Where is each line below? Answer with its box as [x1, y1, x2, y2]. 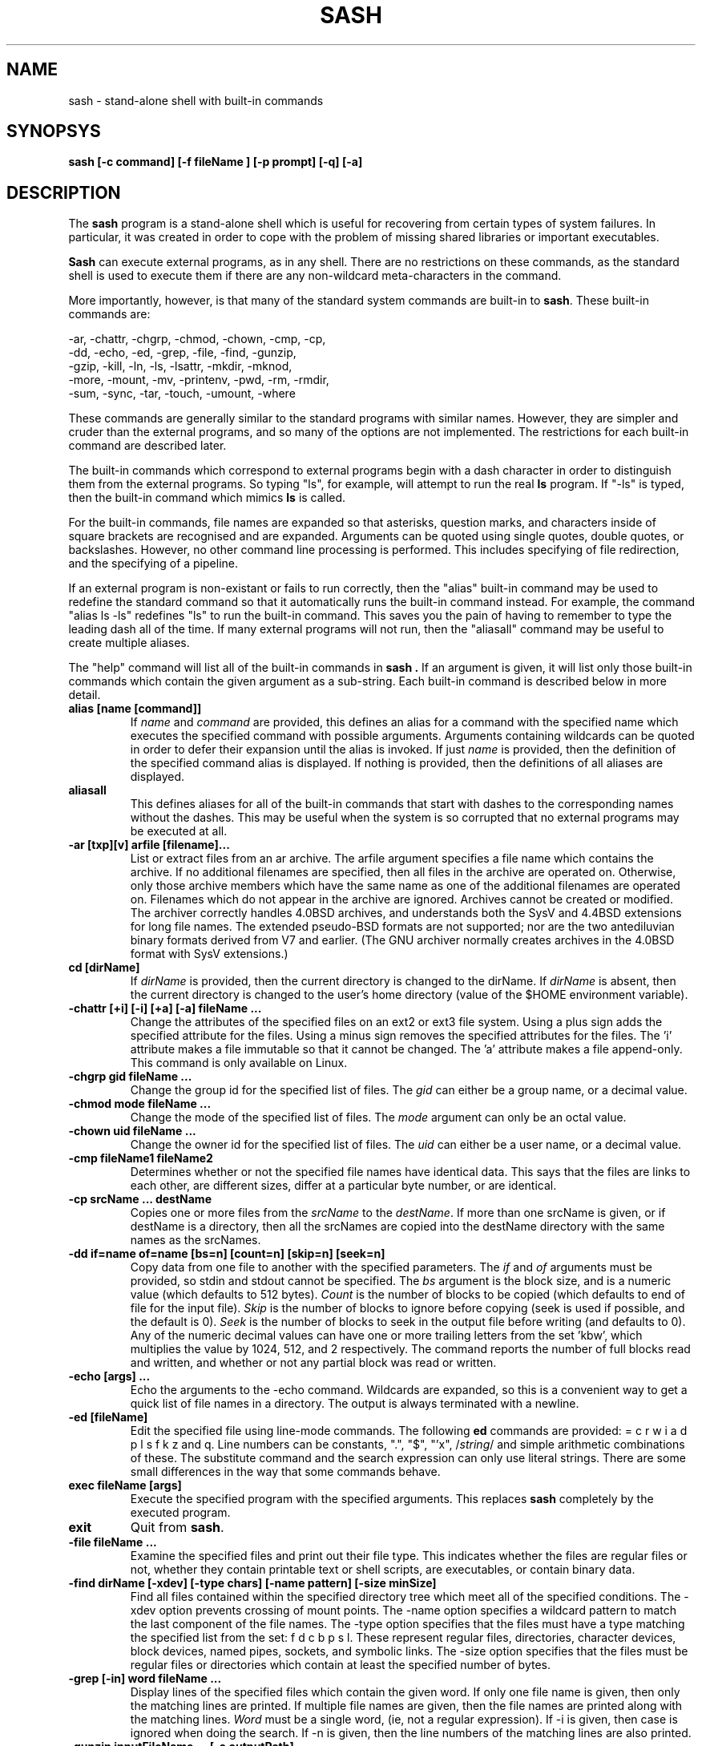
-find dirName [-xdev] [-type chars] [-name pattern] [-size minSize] [68, 1576, 437, 1590]
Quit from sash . [130, 1519, 224, 1536]
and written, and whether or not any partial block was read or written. [130, 1356, 497, 1370]
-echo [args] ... [68, 1369, 151, 1384]
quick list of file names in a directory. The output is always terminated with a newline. [130, 1396, 579, 1411]
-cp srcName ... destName [68, 1192, 212, 1206]
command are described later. [68, 439, 227, 453]
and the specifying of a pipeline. [68, 556, 238, 571]
